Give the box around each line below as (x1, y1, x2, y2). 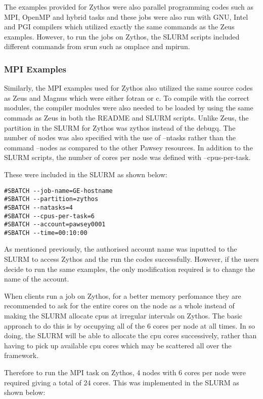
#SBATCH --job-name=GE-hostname (4, 187, 113, 194)
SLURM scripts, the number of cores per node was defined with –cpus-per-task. (4, 152, 251, 163)
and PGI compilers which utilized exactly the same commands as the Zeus (4, 21, 235, 32)
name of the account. (4, 273, 69, 284)
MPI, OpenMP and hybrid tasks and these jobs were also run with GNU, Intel (4, 11, 248, 22)
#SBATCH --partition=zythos (4, 195, 99, 203)
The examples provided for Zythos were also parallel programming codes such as (4, 2, 253, 12)
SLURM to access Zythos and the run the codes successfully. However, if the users (4, 254, 259, 264)
